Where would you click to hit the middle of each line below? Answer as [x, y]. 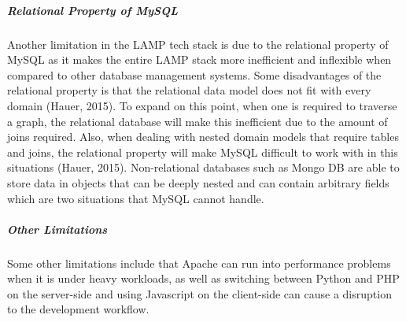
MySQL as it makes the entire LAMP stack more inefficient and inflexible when [199, 59]
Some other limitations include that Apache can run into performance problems [199, 263]
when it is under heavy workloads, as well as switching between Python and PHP [203, 278]
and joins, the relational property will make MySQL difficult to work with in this [203, 152]
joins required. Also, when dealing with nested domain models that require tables [203, 137]
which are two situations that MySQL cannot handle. [136, 198]
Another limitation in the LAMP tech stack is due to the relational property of [198, 44]
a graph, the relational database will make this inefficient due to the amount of [197, 121]
